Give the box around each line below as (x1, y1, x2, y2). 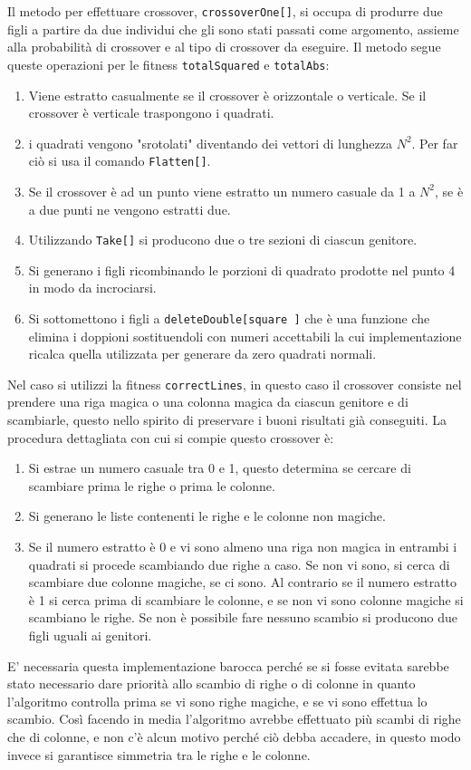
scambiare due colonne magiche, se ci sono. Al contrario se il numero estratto (28, 573, 457, 592)
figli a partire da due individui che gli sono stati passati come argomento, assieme (7, 19, 459, 38)
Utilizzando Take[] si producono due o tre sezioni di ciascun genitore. (28, 230, 418, 249)
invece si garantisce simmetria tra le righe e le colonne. (7, 745, 311, 764)
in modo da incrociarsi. (28, 278, 157, 297)
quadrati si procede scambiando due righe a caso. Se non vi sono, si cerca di (28, 554, 450, 573)
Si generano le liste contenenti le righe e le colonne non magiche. (28, 506, 386, 525)
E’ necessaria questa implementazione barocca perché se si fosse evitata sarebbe (7, 656, 449, 675)
